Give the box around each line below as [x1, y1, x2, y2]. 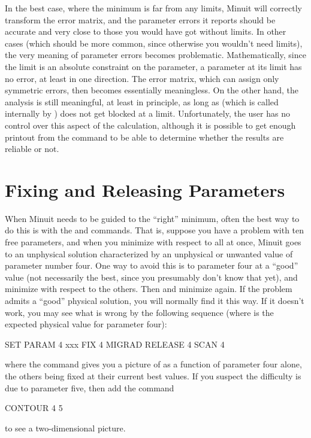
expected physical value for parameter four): [5, 318, 167, 330]
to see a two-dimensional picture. [5, 421, 126, 434]
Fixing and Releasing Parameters [5, 177, 285, 202]
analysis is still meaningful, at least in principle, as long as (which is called [5, 95, 279, 108]
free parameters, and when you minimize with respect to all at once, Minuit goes [5, 236, 301, 248]
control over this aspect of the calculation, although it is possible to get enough [5, 118, 296, 131]
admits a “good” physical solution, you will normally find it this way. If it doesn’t [5, 294, 304, 306]
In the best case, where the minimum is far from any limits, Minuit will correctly [5, 2, 302, 14]
